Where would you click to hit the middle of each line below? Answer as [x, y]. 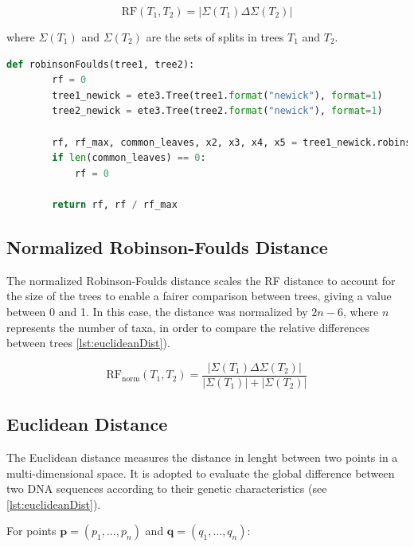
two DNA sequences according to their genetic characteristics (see [167, 488]
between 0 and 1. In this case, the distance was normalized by [157, 311]
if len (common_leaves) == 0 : [129, 158]
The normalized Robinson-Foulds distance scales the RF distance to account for [201, 280]
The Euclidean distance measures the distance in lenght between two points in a [202, 457]
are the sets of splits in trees [215, 37]
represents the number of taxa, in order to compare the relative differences [188, 327]
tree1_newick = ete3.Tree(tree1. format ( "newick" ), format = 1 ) [217, 95]
